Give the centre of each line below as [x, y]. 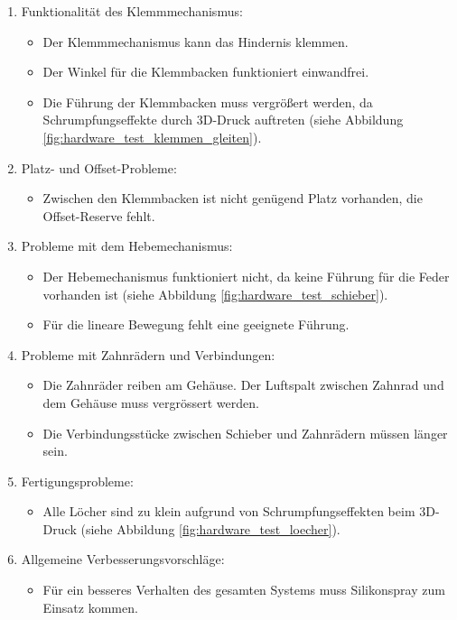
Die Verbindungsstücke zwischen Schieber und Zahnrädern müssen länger [245, 433]
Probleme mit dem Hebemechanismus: [127, 246]
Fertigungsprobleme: [77, 481]
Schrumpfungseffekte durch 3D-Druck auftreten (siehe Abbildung [223, 120]
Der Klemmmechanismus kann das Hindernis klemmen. [196, 41]
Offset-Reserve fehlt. [99, 215]
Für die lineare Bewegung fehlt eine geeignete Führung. [196, 324]
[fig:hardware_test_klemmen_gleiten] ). [152, 137]
